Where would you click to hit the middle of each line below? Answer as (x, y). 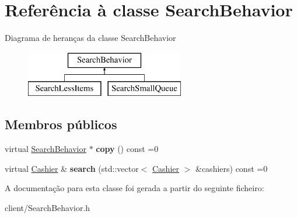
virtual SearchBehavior (46, 149)
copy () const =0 (127, 149)
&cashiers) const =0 (232, 168)
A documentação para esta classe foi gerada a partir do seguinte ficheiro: (134, 188)
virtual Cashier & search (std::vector (72, 168)
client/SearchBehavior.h (48, 207)
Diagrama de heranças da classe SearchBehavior (90, 38)
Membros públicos (61, 124)
